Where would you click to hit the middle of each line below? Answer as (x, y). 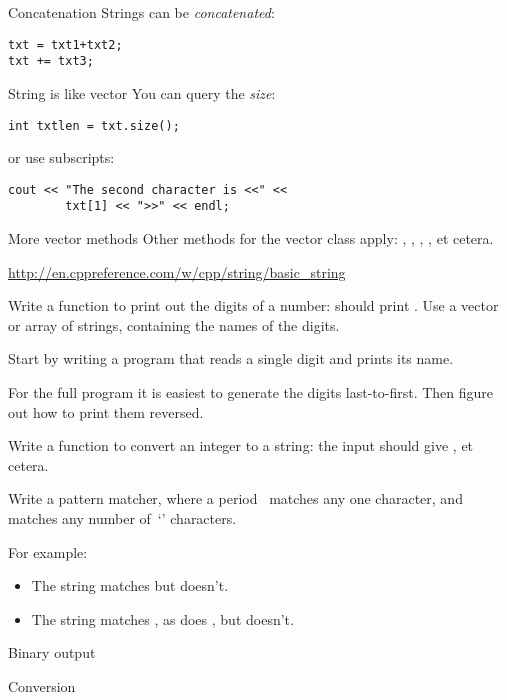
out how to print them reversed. (106, 411)
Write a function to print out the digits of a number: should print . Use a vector (253, 305)
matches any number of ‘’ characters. (122, 518)
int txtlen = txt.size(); (94, 125)
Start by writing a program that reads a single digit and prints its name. (231, 358)
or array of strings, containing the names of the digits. (174, 324)
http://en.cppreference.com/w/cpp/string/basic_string (177, 271)
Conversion (42, 685)
